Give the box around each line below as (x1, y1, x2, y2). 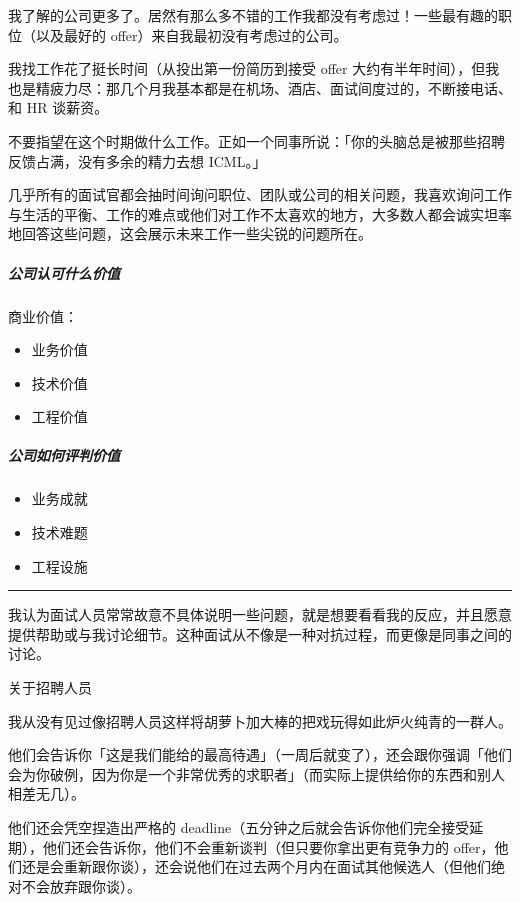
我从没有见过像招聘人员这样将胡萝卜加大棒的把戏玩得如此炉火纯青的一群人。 (8, 710, 512, 731)
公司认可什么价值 (8, 262, 120, 283)
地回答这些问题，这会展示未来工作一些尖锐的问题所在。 (8, 223, 372, 244)
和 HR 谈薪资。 (8, 97, 109, 118)
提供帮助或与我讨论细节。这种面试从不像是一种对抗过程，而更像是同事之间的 (8, 623, 512, 644)
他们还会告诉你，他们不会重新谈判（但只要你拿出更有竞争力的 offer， (42, 836, 495, 857)
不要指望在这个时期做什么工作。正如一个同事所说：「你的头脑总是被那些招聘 (8, 130, 505, 151)
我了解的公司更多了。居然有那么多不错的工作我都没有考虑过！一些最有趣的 (8, 5, 498, 25)
